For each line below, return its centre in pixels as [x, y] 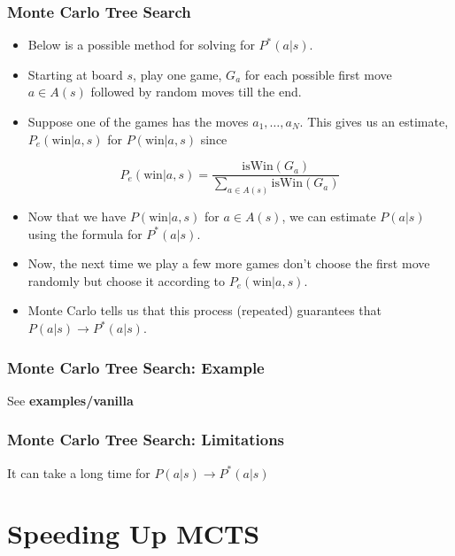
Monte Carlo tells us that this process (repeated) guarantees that [205, 310]
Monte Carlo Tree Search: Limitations [146, 440]
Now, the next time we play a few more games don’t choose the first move [229, 263]
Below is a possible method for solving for [141, 45]
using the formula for [85, 233]
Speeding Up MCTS [134, 533]
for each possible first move [318, 74]
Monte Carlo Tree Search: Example [136, 367]
